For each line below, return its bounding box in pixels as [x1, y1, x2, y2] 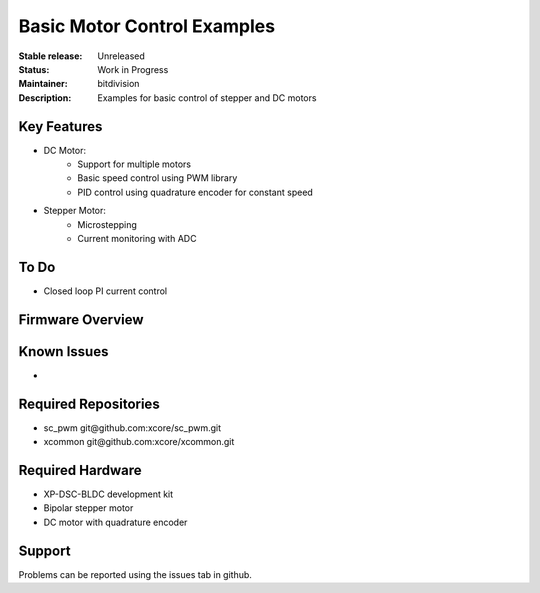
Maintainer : [18, 78, 69, 90]
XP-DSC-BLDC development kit [43, 488, 174, 500]
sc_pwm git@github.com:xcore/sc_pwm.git [43, 421, 222, 434]
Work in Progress [97, 63, 169, 75]
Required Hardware [18, 461, 142, 479]
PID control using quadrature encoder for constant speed [77, 186, 314, 198]
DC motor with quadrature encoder [43, 516, 188, 528]
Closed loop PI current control [43, 285, 168, 297]
